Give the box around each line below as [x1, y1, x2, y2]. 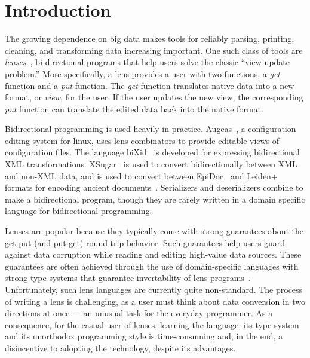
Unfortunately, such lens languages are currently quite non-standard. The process [5, 283, 303, 295]
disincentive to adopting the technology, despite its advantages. [5, 341, 236, 354]
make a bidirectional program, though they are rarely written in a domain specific [5, 192, 305, 205]
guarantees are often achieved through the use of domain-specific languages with [5, 259, 299, 272]
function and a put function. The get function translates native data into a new [5, 79, 294, 91]
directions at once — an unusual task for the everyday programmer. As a [5, 307, 273, 319]
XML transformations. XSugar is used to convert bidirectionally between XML [5, 158, 297, 170]
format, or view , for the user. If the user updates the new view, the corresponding [5, 91, 303, 103]
